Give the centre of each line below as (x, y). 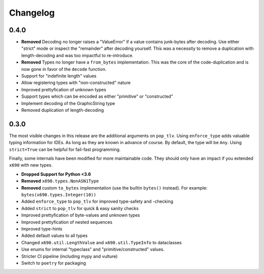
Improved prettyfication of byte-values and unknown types (81, 215)
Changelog (32, 13)
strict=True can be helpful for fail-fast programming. (65, 149)
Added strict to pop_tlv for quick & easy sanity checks (80, 208)
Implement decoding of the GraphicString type (68, 103)
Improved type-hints (42, 229)
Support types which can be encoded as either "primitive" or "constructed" (97, 96)
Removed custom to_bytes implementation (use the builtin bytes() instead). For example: (114, 188)
